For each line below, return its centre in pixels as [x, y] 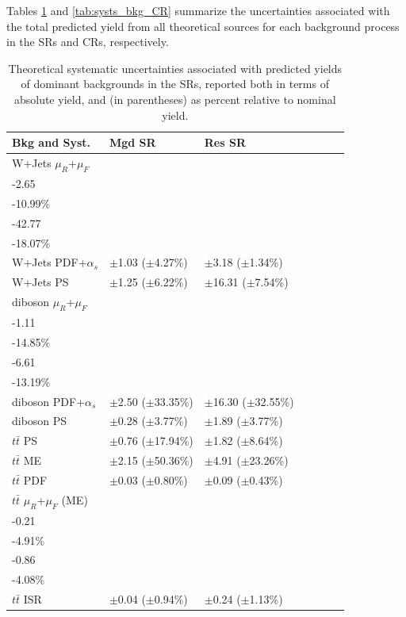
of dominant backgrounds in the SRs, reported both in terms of [175, 84]
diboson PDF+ [49, 401]
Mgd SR [132, 142]
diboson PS [40, 421]
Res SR [225, 142]
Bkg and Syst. [51, 142]
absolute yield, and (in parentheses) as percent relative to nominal [175, 99]
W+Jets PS [40, 282]
